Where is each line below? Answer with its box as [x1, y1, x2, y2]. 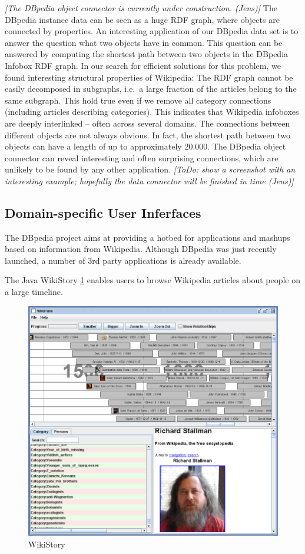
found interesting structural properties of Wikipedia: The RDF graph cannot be [5, 71, 293, 83]
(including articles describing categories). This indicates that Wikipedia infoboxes [5, 105, 299, 118]
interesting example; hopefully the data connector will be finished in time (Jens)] [5, 174, 294, 187]
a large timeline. [5, 286, 63, 298]
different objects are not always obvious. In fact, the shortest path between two [5, 128, 291, 141]
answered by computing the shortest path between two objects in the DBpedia [5, 48, 289, 60]
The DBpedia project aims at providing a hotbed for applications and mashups [5, 231, 290, 243]
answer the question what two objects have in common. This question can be [5, 36, 283, 48]
